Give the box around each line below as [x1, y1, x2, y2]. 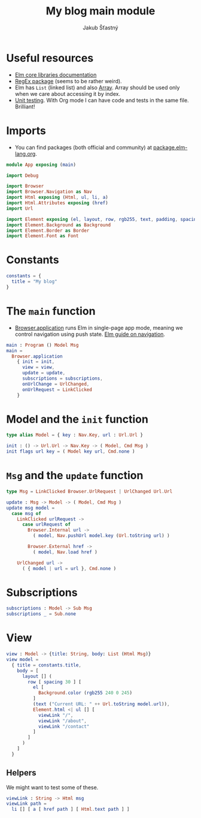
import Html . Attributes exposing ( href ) [6, 200, 109, 206]
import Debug [6, 172, 39, 178]
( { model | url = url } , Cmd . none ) [22, 565, 117, 571]
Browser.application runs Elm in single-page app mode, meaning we [14, 324, 184, 331]
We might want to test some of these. [6, 783, 99, 791]
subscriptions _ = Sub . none [6, 611, 77, 617]
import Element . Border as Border [6, 228, 90, 234]
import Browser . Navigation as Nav [6, 189, 93, 195]
